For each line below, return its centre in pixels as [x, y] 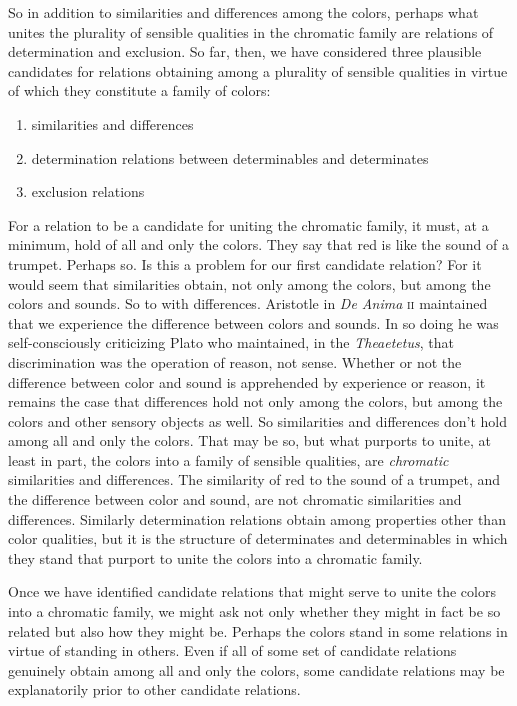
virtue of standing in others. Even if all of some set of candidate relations [232, 650]
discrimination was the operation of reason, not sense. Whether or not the [235, 361]
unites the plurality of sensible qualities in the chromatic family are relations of [251, 31]
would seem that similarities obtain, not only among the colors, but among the [249, 283]
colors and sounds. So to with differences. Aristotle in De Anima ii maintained [248, 303]
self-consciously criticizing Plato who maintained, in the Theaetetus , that [231, 342]
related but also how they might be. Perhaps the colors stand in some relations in [258, 630]
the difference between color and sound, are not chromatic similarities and [235, 499]
